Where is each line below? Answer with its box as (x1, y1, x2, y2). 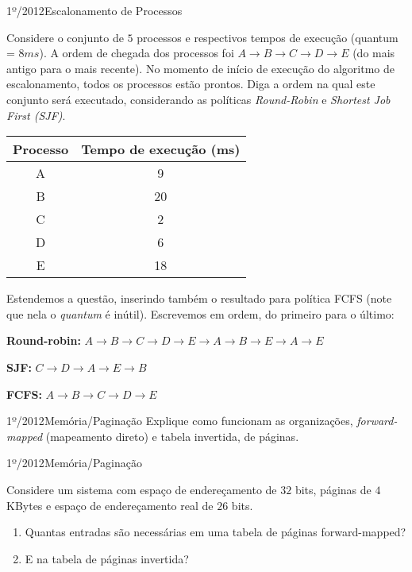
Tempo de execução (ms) (81, 140, 241, 159)
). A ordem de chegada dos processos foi (39, 44, 234, 61)
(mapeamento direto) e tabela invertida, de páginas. (45, 427, 299, 444)
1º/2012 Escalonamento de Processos (6, 2, 183, 18)
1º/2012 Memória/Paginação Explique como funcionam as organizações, (6, 412, 353, 429)
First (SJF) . (6, 106, 66, 123)
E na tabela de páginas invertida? (25, 550, 189, 566)
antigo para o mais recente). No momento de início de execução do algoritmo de (6, 60, 395, 76)
